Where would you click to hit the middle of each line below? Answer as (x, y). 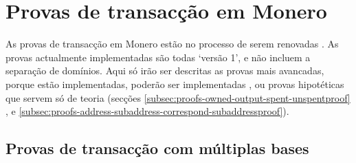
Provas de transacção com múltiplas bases (157, 148)
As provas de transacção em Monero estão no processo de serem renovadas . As (172, 44)
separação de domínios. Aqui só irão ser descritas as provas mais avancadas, (165, 70)
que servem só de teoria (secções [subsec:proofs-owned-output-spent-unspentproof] (178, 97)
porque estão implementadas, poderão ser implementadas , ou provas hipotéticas (175, 84)
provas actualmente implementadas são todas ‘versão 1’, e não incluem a (158, 57)
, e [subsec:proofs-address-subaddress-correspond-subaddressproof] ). (147, 111)
